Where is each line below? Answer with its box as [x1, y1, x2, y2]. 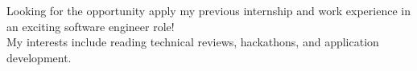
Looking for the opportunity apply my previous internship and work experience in [6, 2, 411, 18]
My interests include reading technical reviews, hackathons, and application [6, 34, 379, 50]
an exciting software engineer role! [6, 18, 175, 34]
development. [6, 49, 72, 65]
